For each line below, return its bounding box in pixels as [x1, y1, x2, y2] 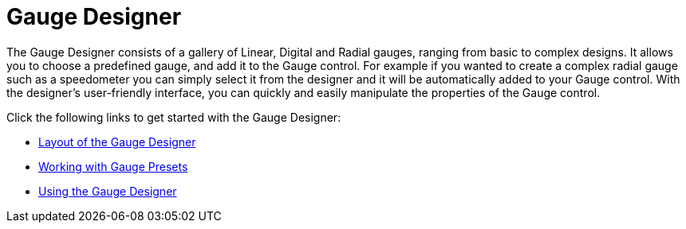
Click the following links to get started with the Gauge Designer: [6, 110, 341, 124]
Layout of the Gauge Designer [38, 134, 196, 149]
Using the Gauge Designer [38, 184, 177, 198]
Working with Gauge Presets [38, 159, 188, 173]
